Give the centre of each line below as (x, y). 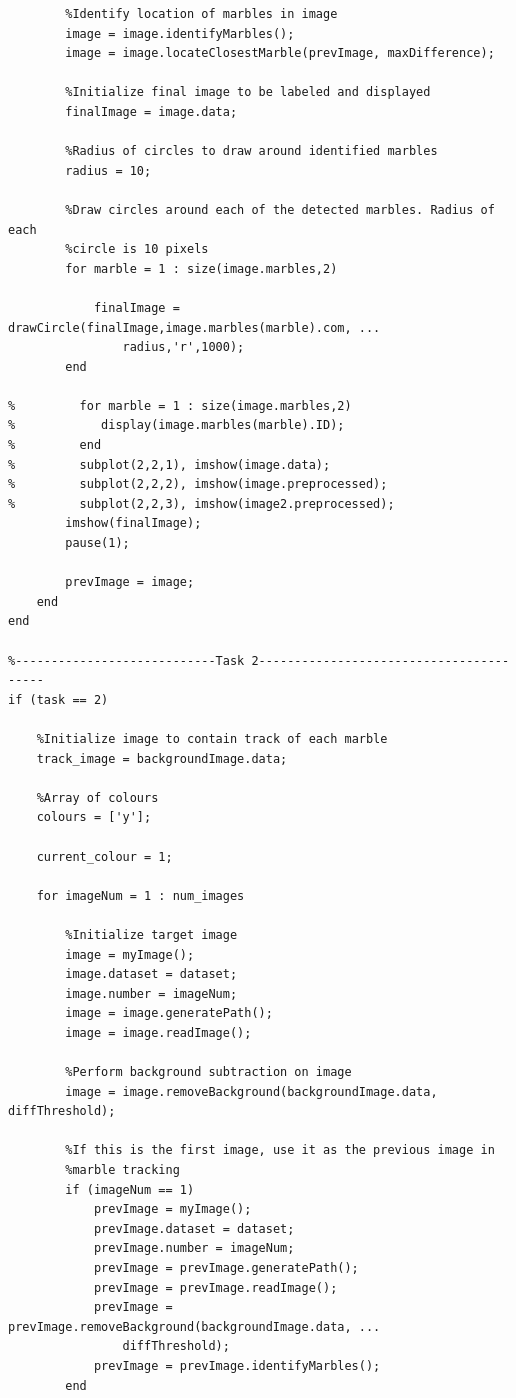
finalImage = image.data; (151, 111)
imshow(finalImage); (133, 523)
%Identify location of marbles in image (201, 14)
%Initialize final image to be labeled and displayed (248, 92)
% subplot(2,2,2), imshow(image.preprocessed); (198, 484)
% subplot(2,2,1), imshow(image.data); (169, 464)
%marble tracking (122, 1170)
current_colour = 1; (104, 856)
